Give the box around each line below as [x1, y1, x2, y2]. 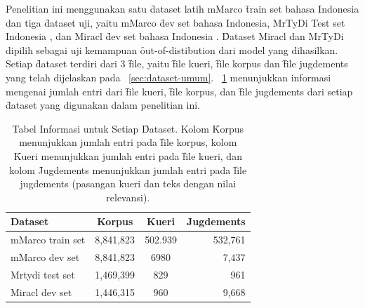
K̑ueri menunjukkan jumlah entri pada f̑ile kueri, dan [13, 148, 242, 163]
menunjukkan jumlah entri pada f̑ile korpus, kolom [19, 135, 237, 149]
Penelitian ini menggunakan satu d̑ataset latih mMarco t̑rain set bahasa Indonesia [6, 1, 359, 15]
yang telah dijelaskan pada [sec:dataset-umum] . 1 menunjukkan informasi [6, 69, 331, 84]
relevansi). [106, 189, 150, 204]
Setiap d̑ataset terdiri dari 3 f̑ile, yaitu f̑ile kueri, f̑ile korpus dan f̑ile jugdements [6, 56, 348, 71]
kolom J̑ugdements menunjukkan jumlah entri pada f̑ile [9, 162, 247, 177]
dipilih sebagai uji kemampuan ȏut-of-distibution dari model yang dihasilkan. [6, 42, 338, 57]
